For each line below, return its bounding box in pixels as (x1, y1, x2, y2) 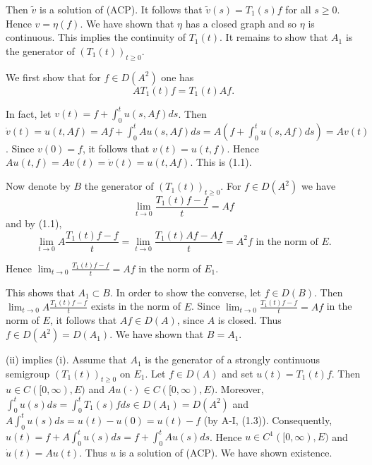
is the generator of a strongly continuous (145, 352, 320, 367)
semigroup (6, 366, 50, 380)
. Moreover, (215, 382, 264, 397)
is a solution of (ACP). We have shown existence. (119, 445, 332, 459)
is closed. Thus (217, 313, 282, 327)
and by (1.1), (6, 215, 62, 230)
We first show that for (6, 69, 101, 84)
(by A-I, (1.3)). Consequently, (203, 412, 332, 427)
